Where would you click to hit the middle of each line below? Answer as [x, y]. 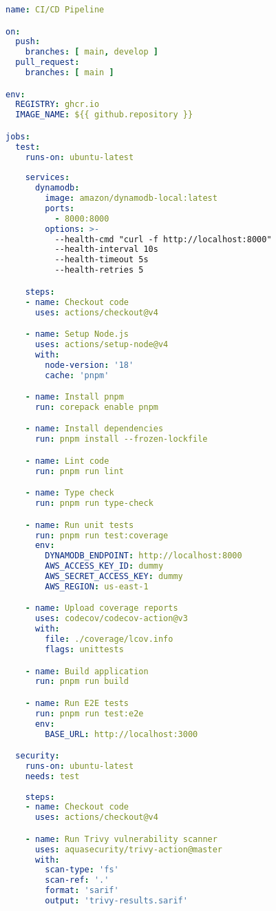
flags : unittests [84, 649]
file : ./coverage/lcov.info [109, 639]
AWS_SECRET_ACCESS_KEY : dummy [114, 577]
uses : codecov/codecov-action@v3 [111, 619]
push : [28, 42]
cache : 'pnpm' [77, 375]
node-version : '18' [89, 365]
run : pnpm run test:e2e [89, 713]
